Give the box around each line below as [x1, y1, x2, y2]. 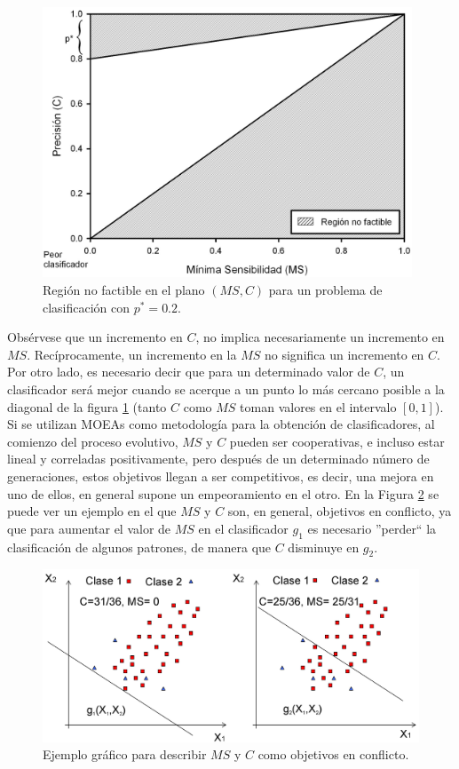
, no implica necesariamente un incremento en [195, 328, 445, 346]
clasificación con [43, 297, 131, 316]
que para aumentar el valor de [7, 519, 171, 537]
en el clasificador [198, 519, 289, 537]
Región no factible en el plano [43, 281, 205, 299]
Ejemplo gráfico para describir [43, 745, 207, 764]
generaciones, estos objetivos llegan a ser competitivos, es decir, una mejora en [7, 467, 434, 486]
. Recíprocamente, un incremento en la [27, 345, 237, 363]
